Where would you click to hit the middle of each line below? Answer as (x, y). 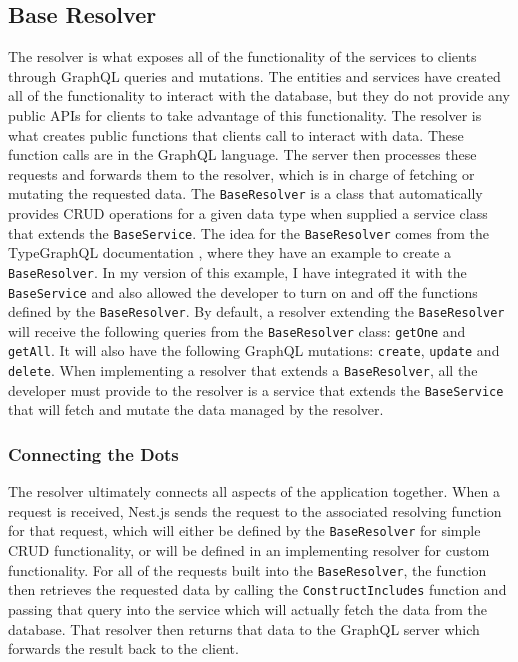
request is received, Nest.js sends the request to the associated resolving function (255, 510)
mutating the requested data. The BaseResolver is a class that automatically (245, 193)
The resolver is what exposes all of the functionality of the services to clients (242, 56)
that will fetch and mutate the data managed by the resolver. (196, 409)
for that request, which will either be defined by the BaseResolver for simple (244, 530)
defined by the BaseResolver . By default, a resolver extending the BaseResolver (256, 311)
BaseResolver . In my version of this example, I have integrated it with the (237, 271)
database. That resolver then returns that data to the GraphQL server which (244, 628)
